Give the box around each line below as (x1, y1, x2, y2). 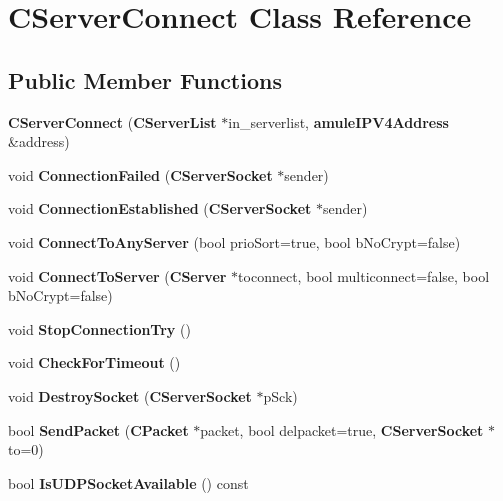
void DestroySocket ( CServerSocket (8, 385, 252, 406)
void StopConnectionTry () (8, 318, 191, 339)
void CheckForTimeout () (8, 352, 181, 373)
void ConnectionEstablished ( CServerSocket (8, 198, 312, 219)
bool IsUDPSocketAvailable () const (8, 472, 249, 493)
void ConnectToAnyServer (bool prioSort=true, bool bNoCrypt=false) (8, 231, 461, 252)
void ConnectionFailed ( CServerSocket (8, 164, 273, 185)
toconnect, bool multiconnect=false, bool (238, 265, 490, 286)
